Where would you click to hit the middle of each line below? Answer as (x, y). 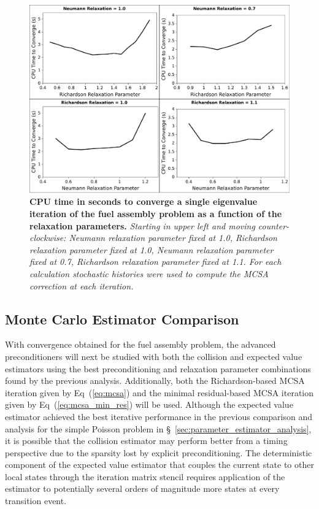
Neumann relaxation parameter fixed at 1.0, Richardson (173, 238)
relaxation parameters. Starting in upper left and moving (142, 225)
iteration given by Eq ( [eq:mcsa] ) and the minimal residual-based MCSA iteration (159, 392)
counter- (274, 225)
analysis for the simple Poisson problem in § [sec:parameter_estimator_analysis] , (158, 428)
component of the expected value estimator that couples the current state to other (159, 465)
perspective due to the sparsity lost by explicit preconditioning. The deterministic (159, 452)
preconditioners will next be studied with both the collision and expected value (154, 356)
